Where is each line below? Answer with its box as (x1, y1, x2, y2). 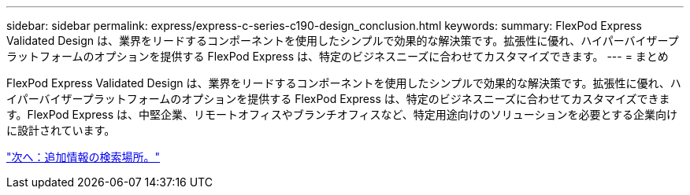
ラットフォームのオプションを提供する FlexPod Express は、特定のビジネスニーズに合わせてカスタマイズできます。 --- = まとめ (6, 50, 669, 63)
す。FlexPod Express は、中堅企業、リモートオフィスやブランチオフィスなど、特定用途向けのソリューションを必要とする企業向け (6, 108, 678, 121)
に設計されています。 (6, 123, 116, 137)
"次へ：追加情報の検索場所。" (6, 150, 161, 164)
